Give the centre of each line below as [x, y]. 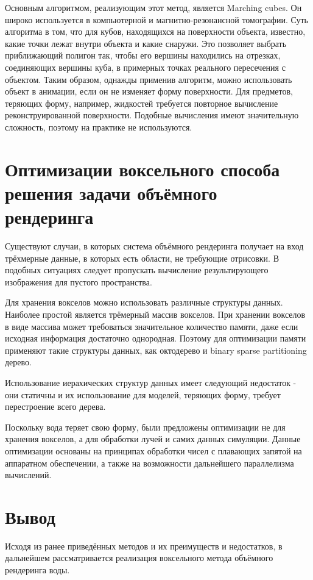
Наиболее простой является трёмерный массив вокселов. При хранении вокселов [155, 314]
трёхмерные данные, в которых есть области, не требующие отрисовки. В [142, 258]
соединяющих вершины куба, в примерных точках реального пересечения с [145, 67]
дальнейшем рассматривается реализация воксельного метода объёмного [139, 558]
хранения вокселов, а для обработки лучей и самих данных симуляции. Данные [153, 439]
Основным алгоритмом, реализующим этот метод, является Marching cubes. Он [153, 7]
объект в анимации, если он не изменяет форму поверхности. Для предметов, [149, 91]
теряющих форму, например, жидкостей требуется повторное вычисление [142, 103]
